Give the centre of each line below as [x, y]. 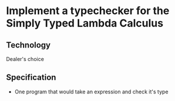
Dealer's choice [25, 59]
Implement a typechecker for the [88, 11]
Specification [31, 78]
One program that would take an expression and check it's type [91, 92]
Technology [28, 45]
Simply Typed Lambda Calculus [85, 23]
